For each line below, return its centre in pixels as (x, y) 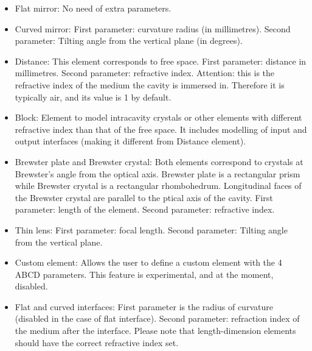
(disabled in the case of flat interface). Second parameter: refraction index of (157, 318)
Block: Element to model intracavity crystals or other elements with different (158, 117)
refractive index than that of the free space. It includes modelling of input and (161, 129)
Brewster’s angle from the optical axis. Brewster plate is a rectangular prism (158, 173)
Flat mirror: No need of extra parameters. (93, 8)
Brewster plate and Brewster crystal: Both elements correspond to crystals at (159, 161)
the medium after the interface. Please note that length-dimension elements (155, 331)
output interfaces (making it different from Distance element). (130, 141)
